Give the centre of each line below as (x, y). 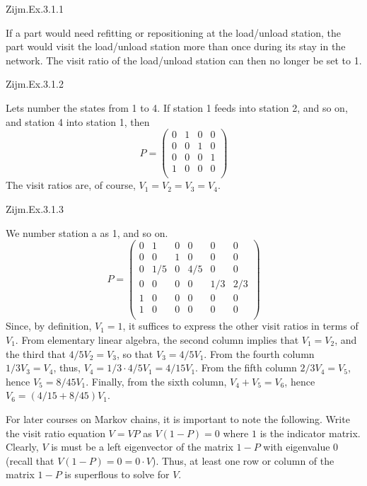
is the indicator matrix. (310, 433)
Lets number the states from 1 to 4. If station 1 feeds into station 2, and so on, (177, 107)
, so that (135, 353)
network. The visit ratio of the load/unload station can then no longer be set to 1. (184, 60)
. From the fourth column (259, 353)
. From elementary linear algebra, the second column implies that (157, 340)
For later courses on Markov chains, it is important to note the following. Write (178, 419)
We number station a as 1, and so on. (87, 232)
